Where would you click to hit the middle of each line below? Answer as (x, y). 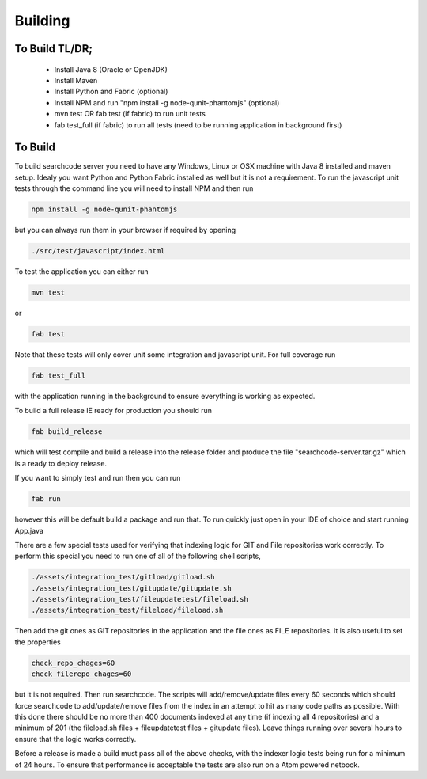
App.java (29, 530)
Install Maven (76, 80)
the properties (38, 642)
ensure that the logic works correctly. (76, 739)
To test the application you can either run (82, 272)
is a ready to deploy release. (60, 463)
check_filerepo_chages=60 (81, 674)
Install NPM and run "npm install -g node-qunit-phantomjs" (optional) (167, 102)
